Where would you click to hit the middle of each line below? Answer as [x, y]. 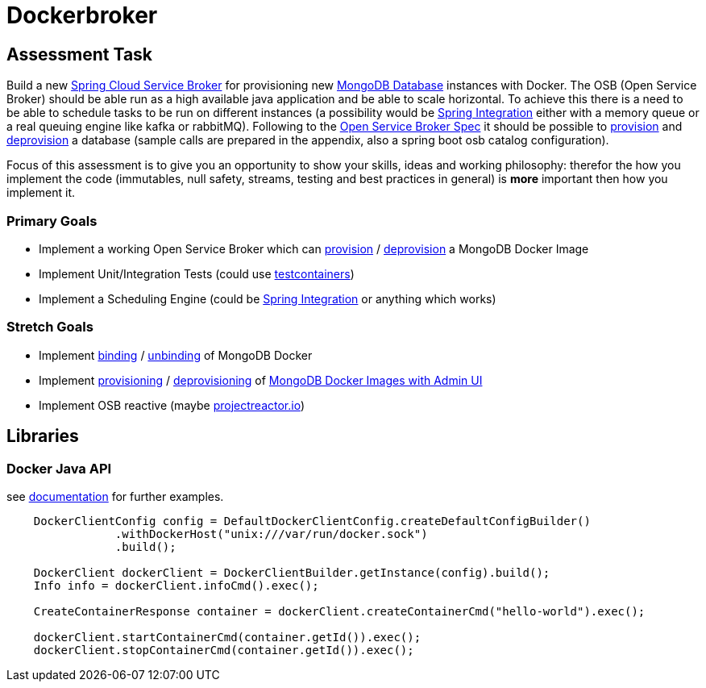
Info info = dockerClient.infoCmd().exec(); [176, 585]
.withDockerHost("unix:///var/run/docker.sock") [271, 534]
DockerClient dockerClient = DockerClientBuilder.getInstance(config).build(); [292, 572]
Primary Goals [52, 221]
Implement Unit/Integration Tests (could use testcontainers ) [197, 273]
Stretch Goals [50, 327]
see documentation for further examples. [115, 496]
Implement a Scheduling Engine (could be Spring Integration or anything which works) [268, 298]
